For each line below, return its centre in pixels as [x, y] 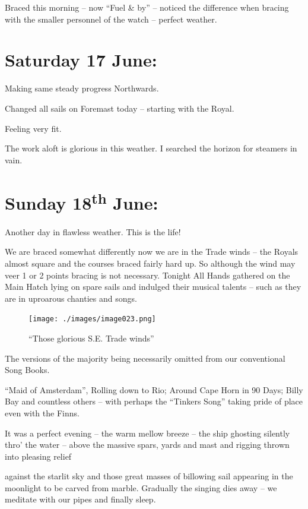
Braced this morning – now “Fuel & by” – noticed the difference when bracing [147, 7]
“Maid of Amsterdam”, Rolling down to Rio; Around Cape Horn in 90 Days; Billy [154, 389]
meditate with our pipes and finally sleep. [80, 499]
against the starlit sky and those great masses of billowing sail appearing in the [149, 476]
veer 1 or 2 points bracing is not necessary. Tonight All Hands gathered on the [147, 275]
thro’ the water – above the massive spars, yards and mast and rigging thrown [147, 445]
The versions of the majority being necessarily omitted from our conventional [145, 358]
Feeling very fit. [33, 128]
